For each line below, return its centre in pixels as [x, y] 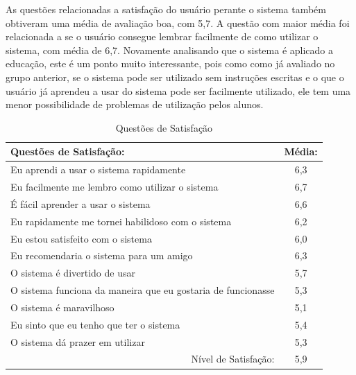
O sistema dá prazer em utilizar [78, 341]
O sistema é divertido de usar [73, 273]
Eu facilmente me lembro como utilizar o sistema [115, 187]
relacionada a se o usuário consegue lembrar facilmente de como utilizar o [162, 36]
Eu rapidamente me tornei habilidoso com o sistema [121, 221]
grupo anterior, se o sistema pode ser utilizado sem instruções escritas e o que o [175, 77]
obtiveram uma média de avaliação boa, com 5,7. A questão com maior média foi [178, 23]
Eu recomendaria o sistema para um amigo [102, 255]
